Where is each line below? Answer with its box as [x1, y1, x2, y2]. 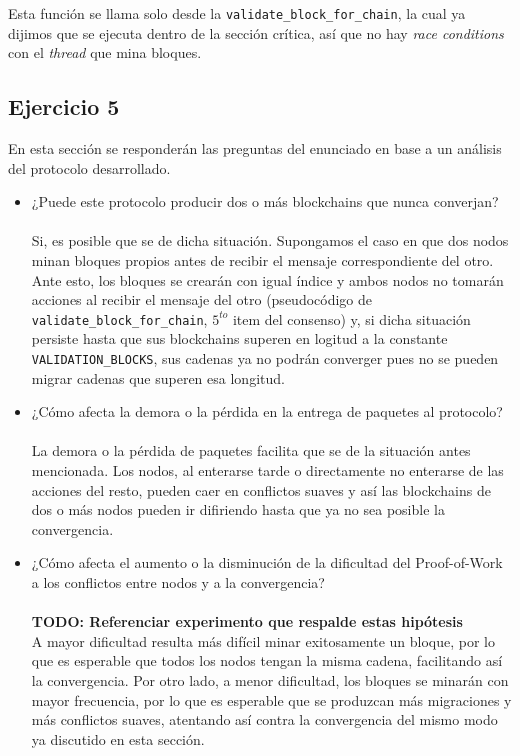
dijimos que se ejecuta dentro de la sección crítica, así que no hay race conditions [8, 22, 504, 43]
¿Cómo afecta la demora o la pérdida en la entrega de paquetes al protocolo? [31, 401, 503, 422]
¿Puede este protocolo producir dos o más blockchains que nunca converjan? [31, 191, 499, 212]
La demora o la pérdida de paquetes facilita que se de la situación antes [31, 440, 471, 461]
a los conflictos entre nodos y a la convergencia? [31, 572, 325, 593]
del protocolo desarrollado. [8, 157, 171, 178]
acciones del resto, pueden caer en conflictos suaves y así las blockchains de [31, 479, 491, 500]
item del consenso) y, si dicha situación [232, 308, 471, 329]
